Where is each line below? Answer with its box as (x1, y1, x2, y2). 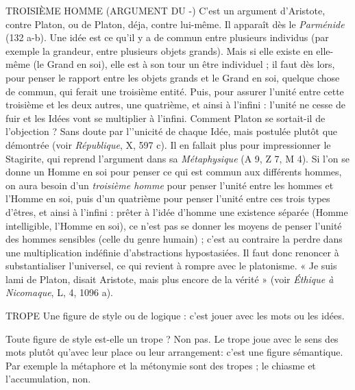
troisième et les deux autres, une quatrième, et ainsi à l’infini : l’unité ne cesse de (5, 97, 345, 112)
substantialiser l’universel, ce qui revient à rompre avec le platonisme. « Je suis (5, 258, 337, 273)
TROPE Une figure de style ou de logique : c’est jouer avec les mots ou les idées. (5, 308, 345, 323)
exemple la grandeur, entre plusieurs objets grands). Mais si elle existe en (5, 43, 313, 58)
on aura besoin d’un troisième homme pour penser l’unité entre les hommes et (5, 178, 334, 192)
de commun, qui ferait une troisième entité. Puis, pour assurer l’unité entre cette (5, 84, 344, 98)
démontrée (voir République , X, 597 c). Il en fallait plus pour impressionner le (5, 137, 331, 151)
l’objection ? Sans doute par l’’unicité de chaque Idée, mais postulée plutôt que (5, 124, 338, 138)
